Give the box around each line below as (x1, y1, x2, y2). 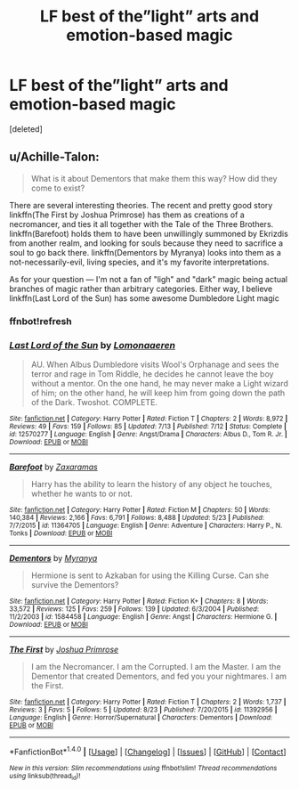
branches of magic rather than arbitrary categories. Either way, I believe (9, 283, 273, 294)
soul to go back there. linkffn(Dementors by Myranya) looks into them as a (9, 247, 282, 257)
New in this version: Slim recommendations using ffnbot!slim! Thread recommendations (9, 763, 278, 772)
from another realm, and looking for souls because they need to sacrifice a (9, 238, 283, 248)
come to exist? (30, 183, 85, 193)
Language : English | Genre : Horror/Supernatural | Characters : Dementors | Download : (9, 712, 273, 722)
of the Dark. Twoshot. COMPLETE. (30, 396, 158, 407)
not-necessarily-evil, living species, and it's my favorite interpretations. (9, 256, 270, 267)
